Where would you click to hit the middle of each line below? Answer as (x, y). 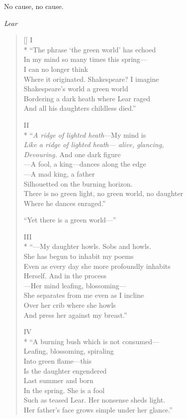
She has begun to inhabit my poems (79, 256)
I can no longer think (56, 69)
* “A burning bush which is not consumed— (91, 341)
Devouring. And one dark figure (72, 154)
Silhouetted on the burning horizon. (78, 183)
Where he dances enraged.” (65, 203)
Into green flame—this (58, 361)
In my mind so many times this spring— (85, 59)
